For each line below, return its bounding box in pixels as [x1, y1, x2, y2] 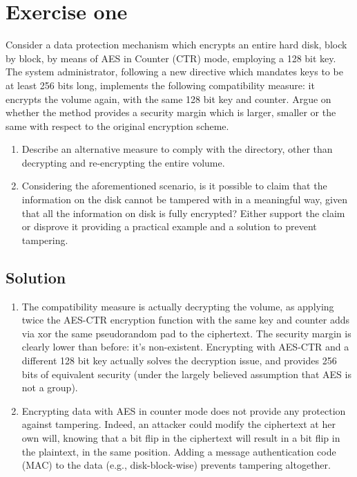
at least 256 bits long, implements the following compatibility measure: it [6, 77, 315, 92]
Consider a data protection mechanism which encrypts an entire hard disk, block [6, 37, 347, 52]
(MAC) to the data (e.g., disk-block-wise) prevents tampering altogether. [21, 458, 331, 472]
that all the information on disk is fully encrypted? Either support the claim [21, 205, 345, 220]
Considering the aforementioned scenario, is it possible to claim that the [21, 178, 327, 193]
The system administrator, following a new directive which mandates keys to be [6, 64, 343, 79]
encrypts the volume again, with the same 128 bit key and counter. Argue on [6, 91, 331, 106]
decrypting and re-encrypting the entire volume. [21, 155, 225, 169]
